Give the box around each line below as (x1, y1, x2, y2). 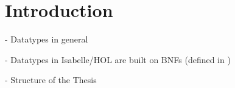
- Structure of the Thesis (5, 73, 97, 86)
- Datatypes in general (5, 33, 88, 46)
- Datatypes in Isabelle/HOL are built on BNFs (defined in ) (5, 53, 231, 66)
